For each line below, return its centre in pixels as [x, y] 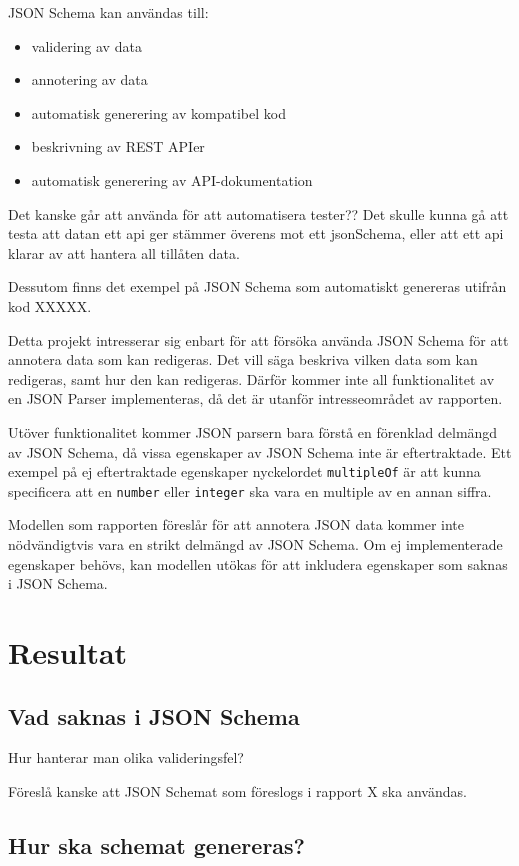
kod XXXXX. [50, 305]
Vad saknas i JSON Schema [154, 715]
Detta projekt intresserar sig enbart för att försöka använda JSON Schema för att [258, 339]
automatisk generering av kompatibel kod [158, 112]
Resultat [68, 651]
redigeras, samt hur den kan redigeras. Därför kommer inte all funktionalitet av [251, 378]
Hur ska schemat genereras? [157, 844]
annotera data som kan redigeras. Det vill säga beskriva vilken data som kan [243, 359]
